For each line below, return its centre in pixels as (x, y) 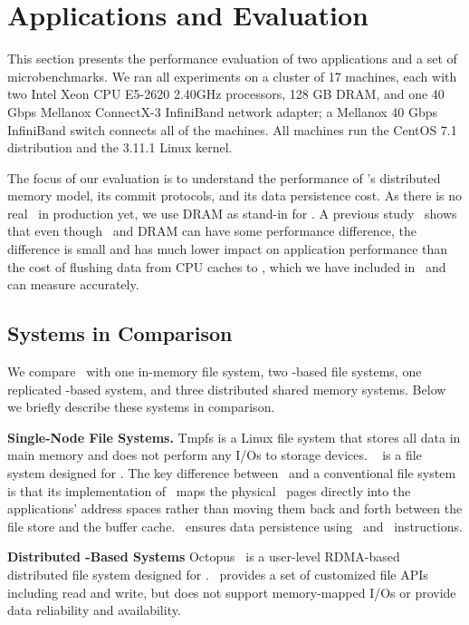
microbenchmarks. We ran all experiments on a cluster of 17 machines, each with (232, 76)
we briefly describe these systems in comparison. (141, 407)
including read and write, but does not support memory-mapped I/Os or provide (232, 592)
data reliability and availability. (94, 610)
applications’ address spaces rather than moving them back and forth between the (235, 508)
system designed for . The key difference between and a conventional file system (232, 473)
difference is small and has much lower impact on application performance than (228, 249)
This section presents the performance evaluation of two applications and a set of (232, 59)
